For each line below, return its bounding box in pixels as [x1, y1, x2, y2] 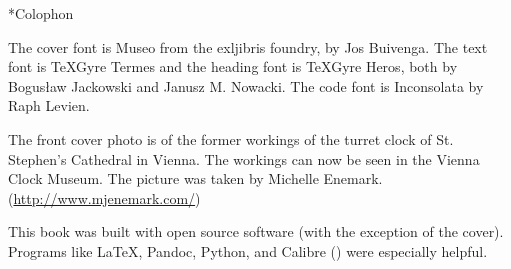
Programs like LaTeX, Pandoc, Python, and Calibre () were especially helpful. [8, 240, 488, 261]
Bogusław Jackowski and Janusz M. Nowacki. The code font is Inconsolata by [8, 75, 484, 96]
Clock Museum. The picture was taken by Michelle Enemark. [8, 168, 383, 189]
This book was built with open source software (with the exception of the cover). [8, 221, 504, 242]
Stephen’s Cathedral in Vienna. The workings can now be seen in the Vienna [8, 148, 480, 169]
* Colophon [8, 3, 74, 23]
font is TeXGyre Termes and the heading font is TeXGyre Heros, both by [8, 56, 458, 77]
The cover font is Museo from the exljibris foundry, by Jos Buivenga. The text [8, 36, 488, 57]
